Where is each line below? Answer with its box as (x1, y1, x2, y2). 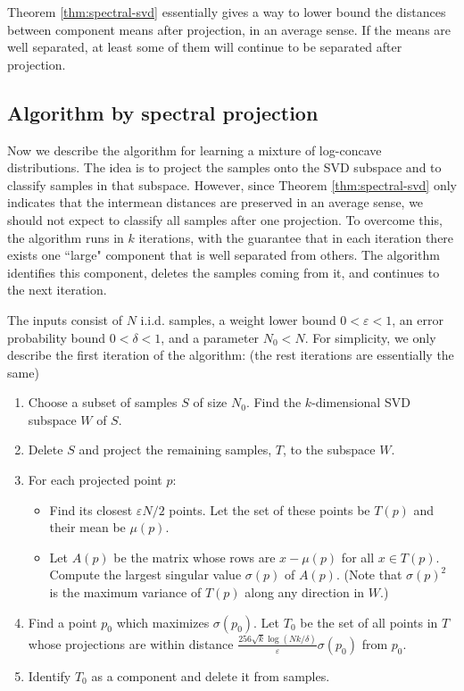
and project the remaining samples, (79, 440, 272, 459)
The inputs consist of (7, 310, 122, 329)
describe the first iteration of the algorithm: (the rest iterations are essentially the (7, 345, 454, 364)
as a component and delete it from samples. (91, 666, 330, 685)
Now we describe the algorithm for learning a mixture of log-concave (7, 140, 382, 159)
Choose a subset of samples (28, 393, 178, 412)
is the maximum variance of (49, 583, 202, 602)
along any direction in (244, 583, 365, 602)
